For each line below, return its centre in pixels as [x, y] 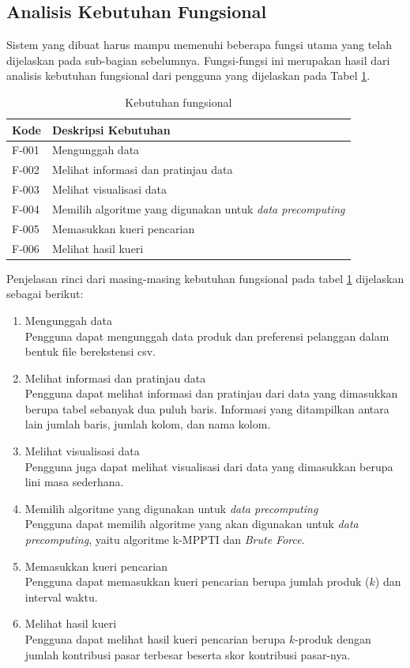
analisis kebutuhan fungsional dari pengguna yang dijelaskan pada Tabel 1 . [188, 75]
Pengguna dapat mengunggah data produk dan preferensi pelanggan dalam [207, 336]
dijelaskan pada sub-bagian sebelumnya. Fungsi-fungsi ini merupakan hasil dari [198, 60]
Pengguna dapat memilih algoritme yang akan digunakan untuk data [192, 524]
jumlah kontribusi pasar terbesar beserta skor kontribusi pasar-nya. [188, 654]
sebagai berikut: [45, 294]
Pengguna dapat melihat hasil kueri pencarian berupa [155, 639]
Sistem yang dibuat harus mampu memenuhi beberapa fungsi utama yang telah [199, 45]
